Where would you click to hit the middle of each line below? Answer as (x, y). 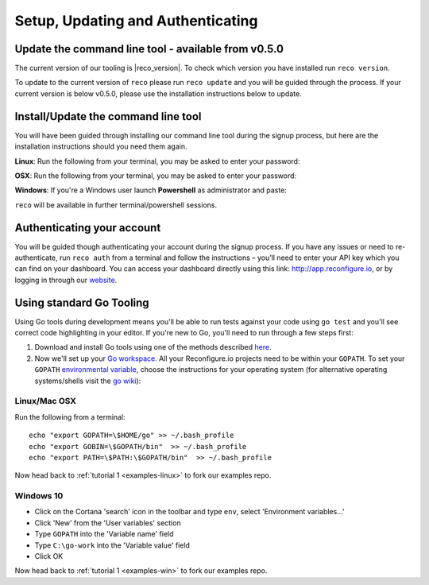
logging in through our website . (66, 280)
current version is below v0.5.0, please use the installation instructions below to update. (158, 93)
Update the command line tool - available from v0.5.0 (149, 49)
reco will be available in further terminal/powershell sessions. (116, 205)
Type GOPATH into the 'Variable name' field (104, 534)
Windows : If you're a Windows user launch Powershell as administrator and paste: (151, 190)
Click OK (49, 556)
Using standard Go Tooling (82, 302)
